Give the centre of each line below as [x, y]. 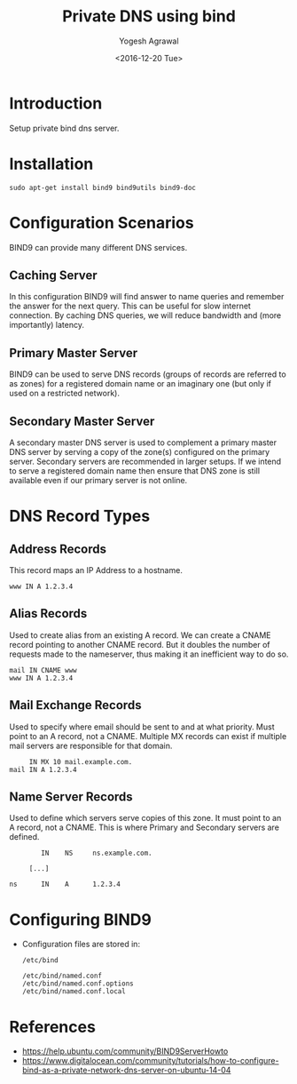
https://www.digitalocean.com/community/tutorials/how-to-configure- [150, 1061]
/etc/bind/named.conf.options [78, 984]
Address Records [58, 549]
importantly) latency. [47, 325]
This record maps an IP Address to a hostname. [96, 570]
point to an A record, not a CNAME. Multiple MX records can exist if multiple [148, 736]
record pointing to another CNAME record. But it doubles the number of [140, 644]
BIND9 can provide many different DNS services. [98, 247]
